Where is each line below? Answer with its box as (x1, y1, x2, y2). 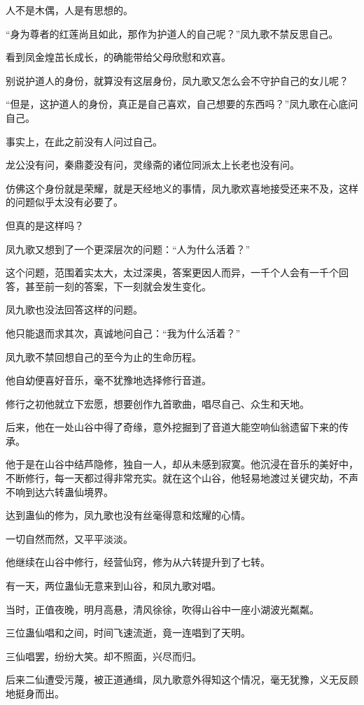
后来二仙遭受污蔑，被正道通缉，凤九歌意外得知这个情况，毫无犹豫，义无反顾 (6, 672, 358, 687)
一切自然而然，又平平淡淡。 (6, 531, 133, 546)
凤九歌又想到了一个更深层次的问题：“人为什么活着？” (6, 241, 251, 256)
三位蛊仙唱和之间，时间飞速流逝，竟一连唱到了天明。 (6, 625, 251, 640)
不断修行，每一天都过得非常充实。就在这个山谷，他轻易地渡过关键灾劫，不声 (6, 471, 358, 485)
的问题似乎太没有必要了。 (6, 194, 123, 209)
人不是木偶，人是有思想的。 (6, 3, 133, 17)
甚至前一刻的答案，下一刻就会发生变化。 (24, 278, 211, 293)
